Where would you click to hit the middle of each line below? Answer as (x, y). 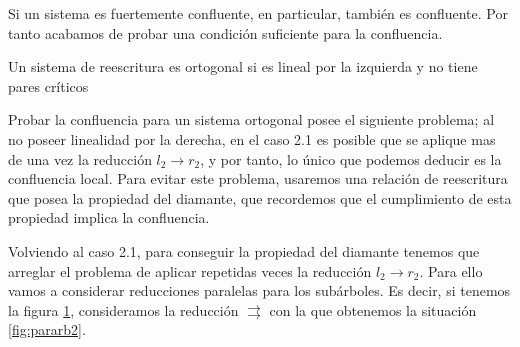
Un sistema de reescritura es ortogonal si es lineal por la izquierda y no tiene (243, 66)
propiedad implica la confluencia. (109, 217)
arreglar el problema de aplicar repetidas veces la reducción (190, 270)
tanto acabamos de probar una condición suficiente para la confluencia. (225, 32)
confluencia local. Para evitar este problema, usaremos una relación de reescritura (258, 178)
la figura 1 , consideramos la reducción (123, 309)
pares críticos (48, 85)
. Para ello (451, 270)
